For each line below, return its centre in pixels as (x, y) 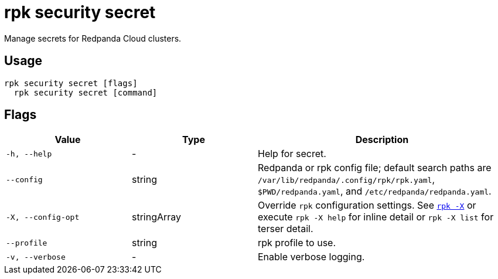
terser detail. (286, 229)
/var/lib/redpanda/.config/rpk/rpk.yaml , (347, 180)
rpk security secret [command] (86, 92)
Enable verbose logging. (311, 257)
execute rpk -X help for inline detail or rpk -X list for (376, 217)
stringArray (157, 217)
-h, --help (29, 154)
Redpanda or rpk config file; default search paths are (375, 168)
